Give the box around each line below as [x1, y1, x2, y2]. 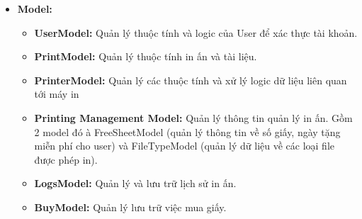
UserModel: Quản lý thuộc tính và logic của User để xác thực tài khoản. [34, 25, 358, 40]
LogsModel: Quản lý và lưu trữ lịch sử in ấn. [34, 176, 237, 191]
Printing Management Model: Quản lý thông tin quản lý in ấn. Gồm [34, 110, 353, 125]
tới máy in [34, 86, 79, 101]
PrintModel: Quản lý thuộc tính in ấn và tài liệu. [34, 49, 257, 64]
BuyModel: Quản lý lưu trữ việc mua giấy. [34, 199, 227, 214]
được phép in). [34, 152, 98, 167]
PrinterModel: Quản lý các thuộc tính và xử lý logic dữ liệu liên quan [34, 72, 347, 87]
